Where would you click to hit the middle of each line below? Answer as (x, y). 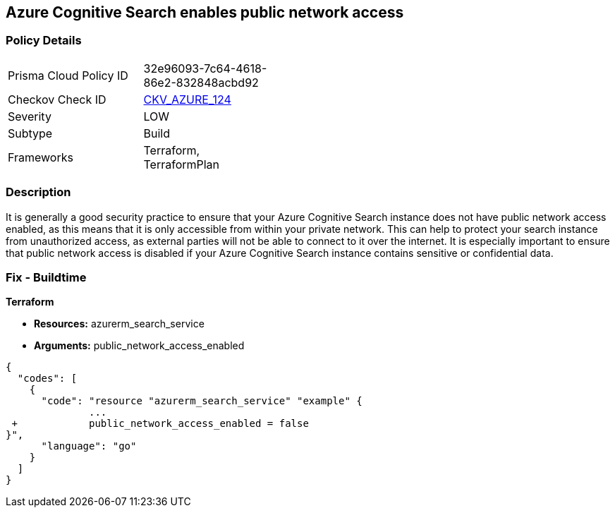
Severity (30, 116)
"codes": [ (47, 379)
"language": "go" (89, 446)
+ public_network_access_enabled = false (160, 424)
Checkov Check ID (57, 99)
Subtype (30, 133)
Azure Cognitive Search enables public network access (205, 12)
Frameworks (41, 157)
